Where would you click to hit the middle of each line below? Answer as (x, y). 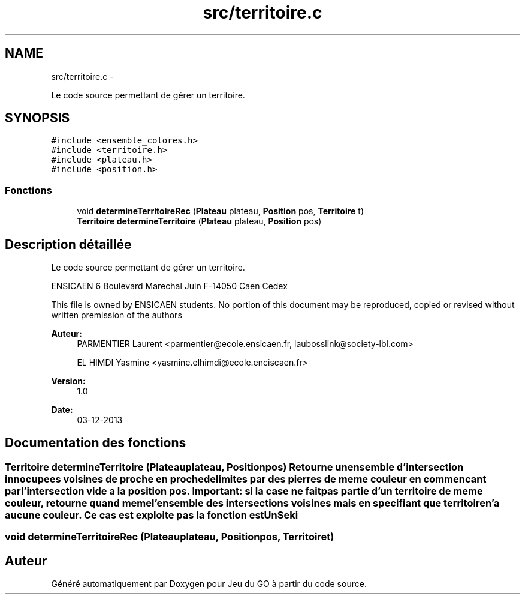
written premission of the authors (117, 315)
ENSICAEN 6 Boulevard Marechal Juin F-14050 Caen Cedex (169, 286)
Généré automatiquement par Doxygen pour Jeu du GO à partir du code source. (209, 584)
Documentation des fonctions (96, 443)
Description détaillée (68, 244)
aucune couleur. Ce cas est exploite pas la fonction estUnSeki (152, 515)
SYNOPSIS (37, 118)
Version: (68, 381)
